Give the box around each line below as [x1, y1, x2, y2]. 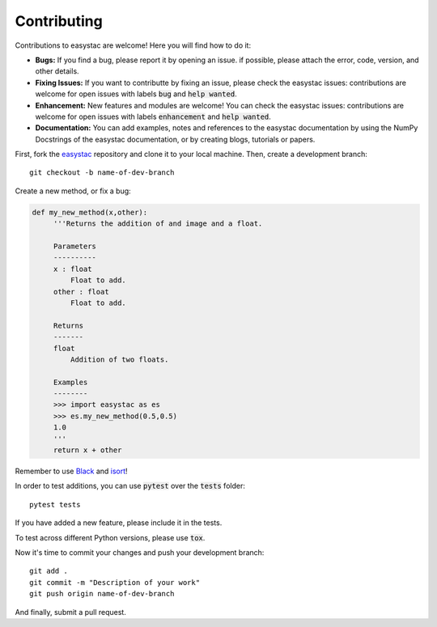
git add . [29, 566, 68, 576]
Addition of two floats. [70, 354, 169, 364]
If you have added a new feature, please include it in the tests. [15, 518, 223, 527]
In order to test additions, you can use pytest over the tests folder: [15, 481, 246, 491]
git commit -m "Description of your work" [29, 578, 201, 587]
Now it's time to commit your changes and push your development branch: [15, 547, 265, 557]
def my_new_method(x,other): [32, 207, 148, 217]
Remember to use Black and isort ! [15, 466, 129, 477]
